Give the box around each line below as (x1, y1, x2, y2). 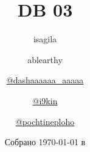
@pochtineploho (15, 115, 75, 127)
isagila (33, 32, 57, 45)
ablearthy (27, 53, 63, 66)
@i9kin (32, 94, 58, 107)
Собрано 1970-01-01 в (4, 135, 86, 148)
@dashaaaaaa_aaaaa (6, 74, 84, 86)
